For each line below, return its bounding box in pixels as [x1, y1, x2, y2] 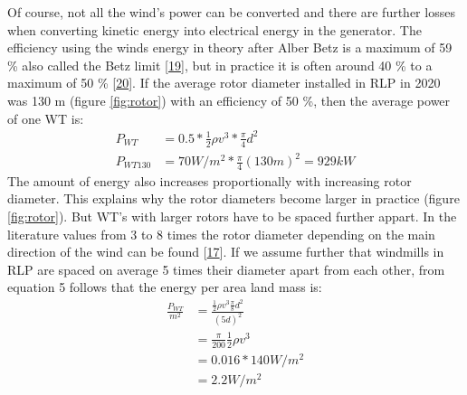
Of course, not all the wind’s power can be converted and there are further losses [7, 3, 455, 21]
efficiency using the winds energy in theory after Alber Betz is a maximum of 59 [7, 38, 453, 57]
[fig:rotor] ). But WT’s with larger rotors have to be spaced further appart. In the [7, 207, 457, 226]
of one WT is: [7, 108, 84, 127]
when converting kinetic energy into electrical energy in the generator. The [7, 20, 422, 39]
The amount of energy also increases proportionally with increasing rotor [7, 171, 412, 190]
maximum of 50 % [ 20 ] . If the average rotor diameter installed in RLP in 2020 [7, 73, 441, 92]
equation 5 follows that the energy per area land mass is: [7, 277, 322, 296]
